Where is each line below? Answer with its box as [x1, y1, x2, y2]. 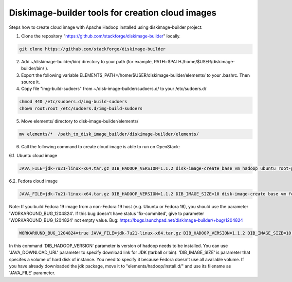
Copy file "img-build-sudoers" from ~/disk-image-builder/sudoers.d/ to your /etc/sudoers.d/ [21, 86, 207, 92]
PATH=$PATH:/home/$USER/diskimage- [154, 58, 236, 64]
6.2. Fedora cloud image [9, 178, 58, 184]
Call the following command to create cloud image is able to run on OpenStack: [21, 143, 180, 149]
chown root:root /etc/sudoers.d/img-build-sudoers [19, 106, 143, 111]
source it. [21, 79, 40, 85]
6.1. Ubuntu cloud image [9, 153, 57, 159]
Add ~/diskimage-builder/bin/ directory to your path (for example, [21, 58, 153, 64]
